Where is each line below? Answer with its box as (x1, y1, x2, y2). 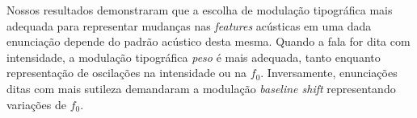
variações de (6, 96, 66, 112)
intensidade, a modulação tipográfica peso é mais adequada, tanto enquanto (6, 48, 381, 65)
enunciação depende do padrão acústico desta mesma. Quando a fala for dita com (6, 33, 411, 50)
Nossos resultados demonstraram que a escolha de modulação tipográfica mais (6, 2, 393, 18)
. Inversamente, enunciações (260, 64, 398, 81)
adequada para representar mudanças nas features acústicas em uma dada (6, 17, 372, 34)
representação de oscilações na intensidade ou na (6, 64, 247, 81)
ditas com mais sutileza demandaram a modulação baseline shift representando (6, 79, 396, 96)
